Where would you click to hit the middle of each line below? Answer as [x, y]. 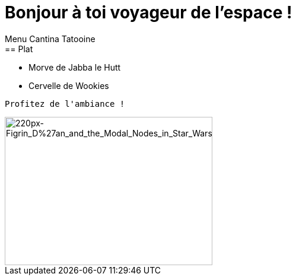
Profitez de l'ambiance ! [65, 104]
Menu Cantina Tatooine [50, 39]
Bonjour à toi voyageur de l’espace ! [149, 12]
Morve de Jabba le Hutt [75, 67]
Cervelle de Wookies [69, 85]
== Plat [19, 49]
